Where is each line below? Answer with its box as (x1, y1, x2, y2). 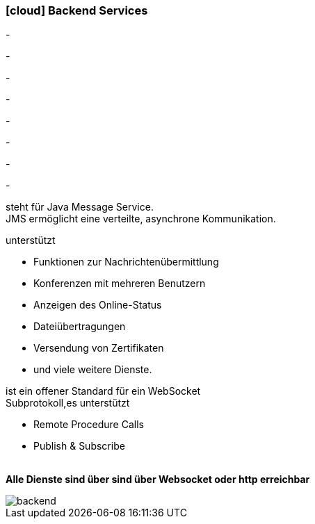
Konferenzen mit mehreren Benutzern (33, 277, 206, 290)
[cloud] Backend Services (6, 3, 148, 17)
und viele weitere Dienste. (33, 363, 152, 376)
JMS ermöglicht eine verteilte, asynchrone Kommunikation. (6, 213, 276, 225)
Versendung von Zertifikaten (33, 342, 164, 354)
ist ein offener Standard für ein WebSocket (6, 385, 201, 398)
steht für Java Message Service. (6, 201, 154, 213)
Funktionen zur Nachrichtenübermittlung (33, 256, 219, 268)
